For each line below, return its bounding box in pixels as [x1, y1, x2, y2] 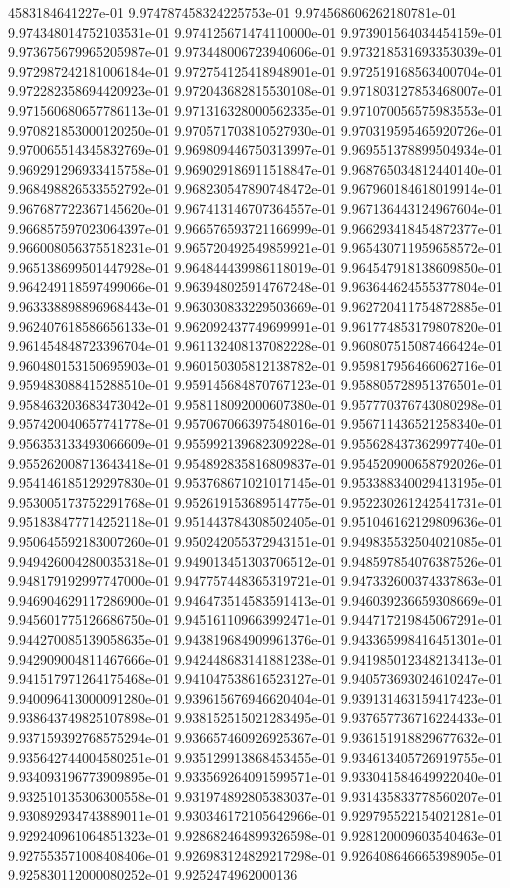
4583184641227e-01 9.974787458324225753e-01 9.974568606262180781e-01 [8, 2, 457, 22]
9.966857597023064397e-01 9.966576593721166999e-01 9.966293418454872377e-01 [8, 217, 503, 238]
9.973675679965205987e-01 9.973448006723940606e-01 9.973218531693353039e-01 [8, 41, 503, 62]
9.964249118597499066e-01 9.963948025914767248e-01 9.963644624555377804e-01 [8, 276, 503, 297]
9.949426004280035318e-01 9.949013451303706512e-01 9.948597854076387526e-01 [8, 550, 503, 571]
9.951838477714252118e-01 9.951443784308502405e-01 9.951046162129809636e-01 [8, 511, 503, 532]
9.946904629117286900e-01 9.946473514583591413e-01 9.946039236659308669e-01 [8, 589, 503, 610]
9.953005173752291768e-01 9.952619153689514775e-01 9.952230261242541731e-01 [8, 491, 503, 512]
